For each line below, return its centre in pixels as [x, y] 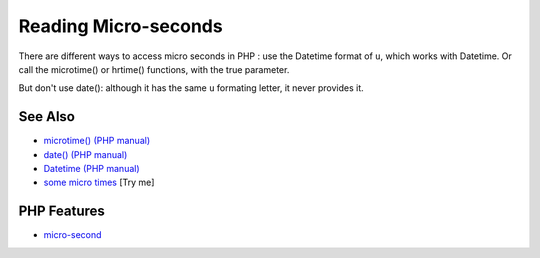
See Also [46, 116]
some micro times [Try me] [99, 182]
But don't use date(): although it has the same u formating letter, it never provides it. [191, 88]
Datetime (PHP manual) [91, 169]
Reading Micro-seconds [121, 26]
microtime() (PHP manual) [96, 141]
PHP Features [61, 211]
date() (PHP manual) [85, 154]
